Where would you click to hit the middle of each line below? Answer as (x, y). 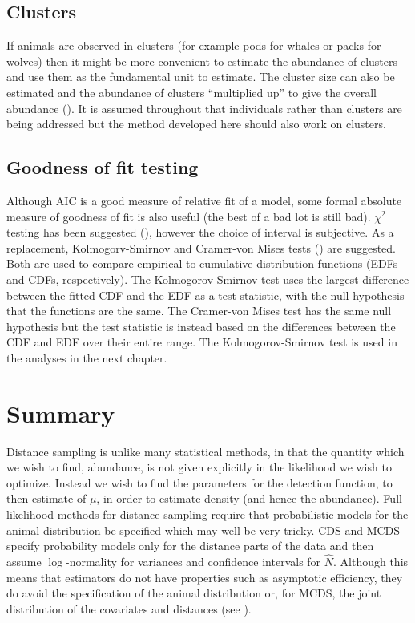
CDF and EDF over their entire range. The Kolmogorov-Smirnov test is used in (202, 342)
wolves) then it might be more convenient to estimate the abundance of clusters (202, 61)
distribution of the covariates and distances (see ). (129, 608)
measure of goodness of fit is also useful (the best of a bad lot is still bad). (189, 216)
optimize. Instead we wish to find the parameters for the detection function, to (199, 482)
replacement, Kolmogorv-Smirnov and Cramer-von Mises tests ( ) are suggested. (201, 247)
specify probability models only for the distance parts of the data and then (190, 546)
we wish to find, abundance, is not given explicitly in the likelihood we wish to (199, 467)
